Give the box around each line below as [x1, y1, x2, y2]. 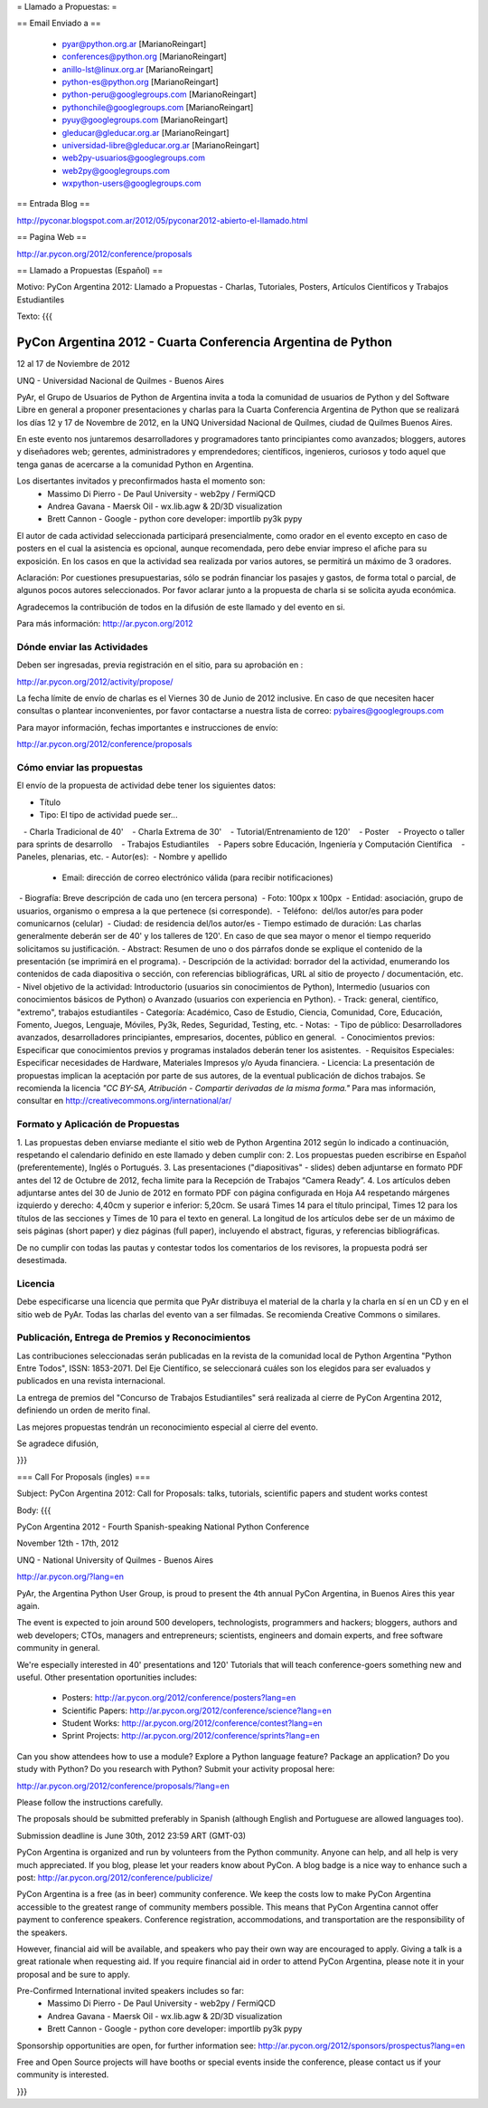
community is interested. [16, 2069, 109, 2080]
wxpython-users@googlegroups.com [61, 177, 202, 189]
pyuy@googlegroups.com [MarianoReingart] [61, 114, 229, 126]
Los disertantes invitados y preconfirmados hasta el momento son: [16, 475, 266, 486]
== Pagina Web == [16, 232, 88, 243]
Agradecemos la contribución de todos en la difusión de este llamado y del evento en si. [16, 601, 345, 612]
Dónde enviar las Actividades [16, 640, 149, 653]
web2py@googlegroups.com [61, 165, 171, 176]
